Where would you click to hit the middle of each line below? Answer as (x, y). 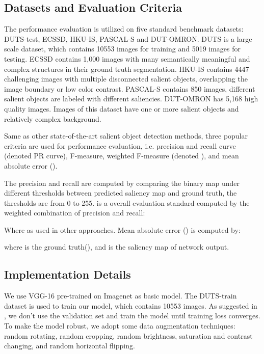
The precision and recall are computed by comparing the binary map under (122, 183)
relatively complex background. (53, 118)
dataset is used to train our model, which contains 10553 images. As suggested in (131, 305)
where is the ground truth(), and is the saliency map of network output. (117, 247)
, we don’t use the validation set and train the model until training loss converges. (132, 316)
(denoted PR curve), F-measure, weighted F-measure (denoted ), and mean (122, 156)
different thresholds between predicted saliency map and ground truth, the (121, 193)
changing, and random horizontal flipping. (70, 346)
